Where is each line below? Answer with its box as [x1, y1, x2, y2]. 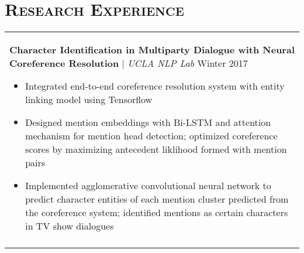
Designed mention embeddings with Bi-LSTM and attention [25, 115, 271, 129]
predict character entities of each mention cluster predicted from [25, 192, 289, 206]
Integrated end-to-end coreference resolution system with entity [25, 79, 285, 93]
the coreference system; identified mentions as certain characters [25, 206, 288, 220]
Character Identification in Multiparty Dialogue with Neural [9, 43, 295, 57]
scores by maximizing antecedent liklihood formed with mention [25, 142, 287, 156]
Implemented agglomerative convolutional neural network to [25, 179, 271, 193]
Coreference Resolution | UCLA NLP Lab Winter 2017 [9, 56, 248, 70]
